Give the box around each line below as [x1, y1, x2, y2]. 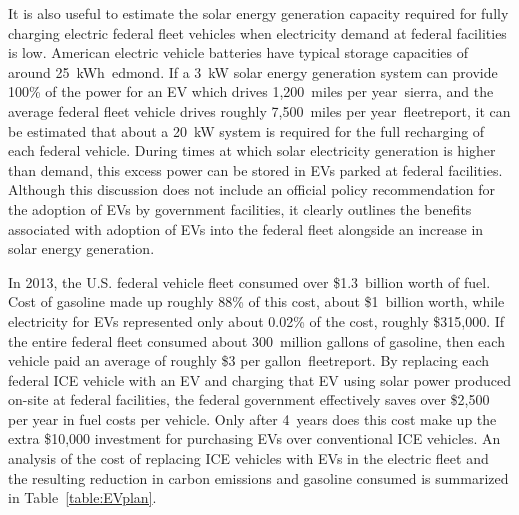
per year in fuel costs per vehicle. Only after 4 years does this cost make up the [8, 408, 497, 429]
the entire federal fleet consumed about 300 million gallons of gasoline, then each [8, 330, 505, 351]
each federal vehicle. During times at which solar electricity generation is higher [8, 140, 496, 161]
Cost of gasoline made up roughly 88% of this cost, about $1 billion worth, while [8, 291, 505, 312]
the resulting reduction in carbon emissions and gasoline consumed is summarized [8, 467, 509, 488]
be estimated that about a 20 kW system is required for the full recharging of [8, 120, 485, 141]
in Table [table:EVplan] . [8, 487, 157, 508]
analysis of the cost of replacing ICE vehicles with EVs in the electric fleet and [8, 448, 489, 469]
